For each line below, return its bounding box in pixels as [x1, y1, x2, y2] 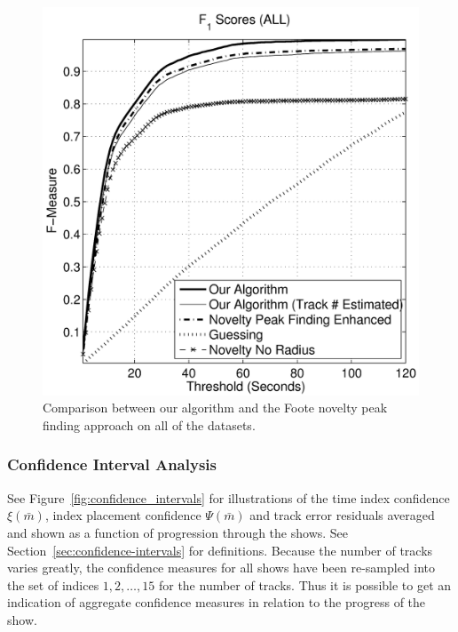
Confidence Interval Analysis [7, 453, 217, 476]
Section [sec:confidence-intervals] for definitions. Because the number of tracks [7, 540, 433, 559]
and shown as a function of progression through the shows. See [7, 523, 349, 541]
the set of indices [7, 575, 99, 594]
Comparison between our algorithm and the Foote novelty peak [43, 398, 388, 417]
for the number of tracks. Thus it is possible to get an [158, 575, 452, 594]
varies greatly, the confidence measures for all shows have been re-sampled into [7, 558, 436, 577]
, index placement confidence [44, 506, 201, 524]
